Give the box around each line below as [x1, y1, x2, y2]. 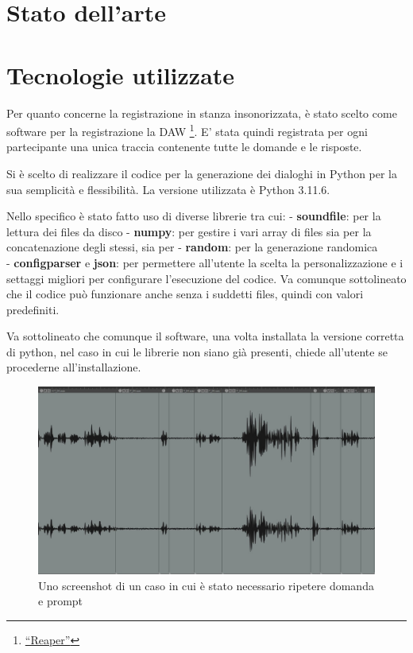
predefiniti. [6, 301, 60, 317]
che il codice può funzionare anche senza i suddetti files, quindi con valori [6, 286, 364, 302]
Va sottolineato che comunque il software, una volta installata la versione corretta [6, 328, 404, 344]
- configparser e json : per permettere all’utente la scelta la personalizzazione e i [6, 254, 403, 270]
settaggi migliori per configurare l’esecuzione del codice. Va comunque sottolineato [6, 270, 407, 286]
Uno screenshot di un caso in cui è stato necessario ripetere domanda [38, 577, 374, 593]
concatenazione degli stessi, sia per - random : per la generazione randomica [6, 239, 378, 255]
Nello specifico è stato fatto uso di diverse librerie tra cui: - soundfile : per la [6, 208, 381, 224]
